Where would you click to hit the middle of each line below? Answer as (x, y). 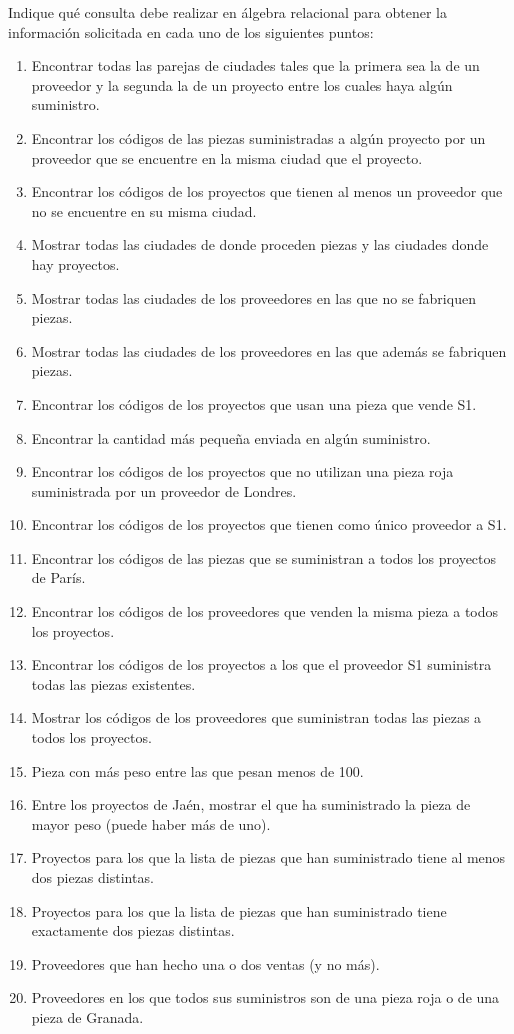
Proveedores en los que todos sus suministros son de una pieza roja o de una (265, 997)
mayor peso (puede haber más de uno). (151, 823)
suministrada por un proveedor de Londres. (164, 490)
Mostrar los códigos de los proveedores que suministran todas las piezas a (256, 717)
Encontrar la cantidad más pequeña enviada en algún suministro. (231, 437)
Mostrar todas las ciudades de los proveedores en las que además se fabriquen (269, 350)
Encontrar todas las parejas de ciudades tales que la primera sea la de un (255, 65)
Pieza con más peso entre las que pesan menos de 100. (197, 770)
